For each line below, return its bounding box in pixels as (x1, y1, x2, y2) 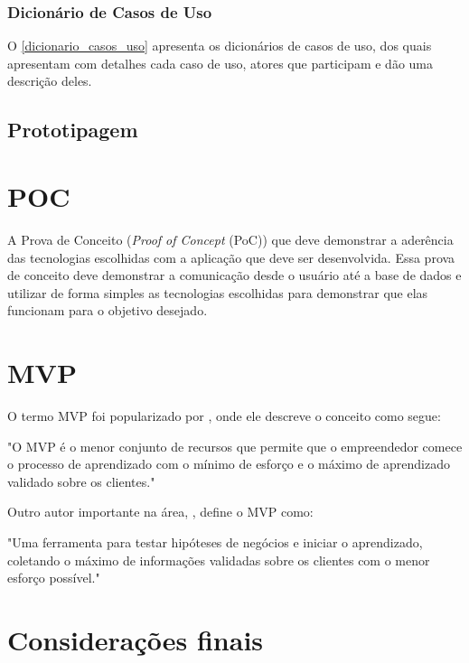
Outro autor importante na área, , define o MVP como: (7, 502, 314, 521)
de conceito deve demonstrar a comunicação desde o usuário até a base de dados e (7, 266, 462, 285)
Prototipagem (7, 116, 138, 144)
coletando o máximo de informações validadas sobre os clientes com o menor (7, 550, 430, 569)
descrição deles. (7, 71, 92, 90)
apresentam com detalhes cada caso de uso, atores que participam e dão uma (7, 53, 433, 72)
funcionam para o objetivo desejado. (7, 301, 208, 320)
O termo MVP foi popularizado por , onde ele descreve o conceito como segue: (7, 406, 441, 425)
